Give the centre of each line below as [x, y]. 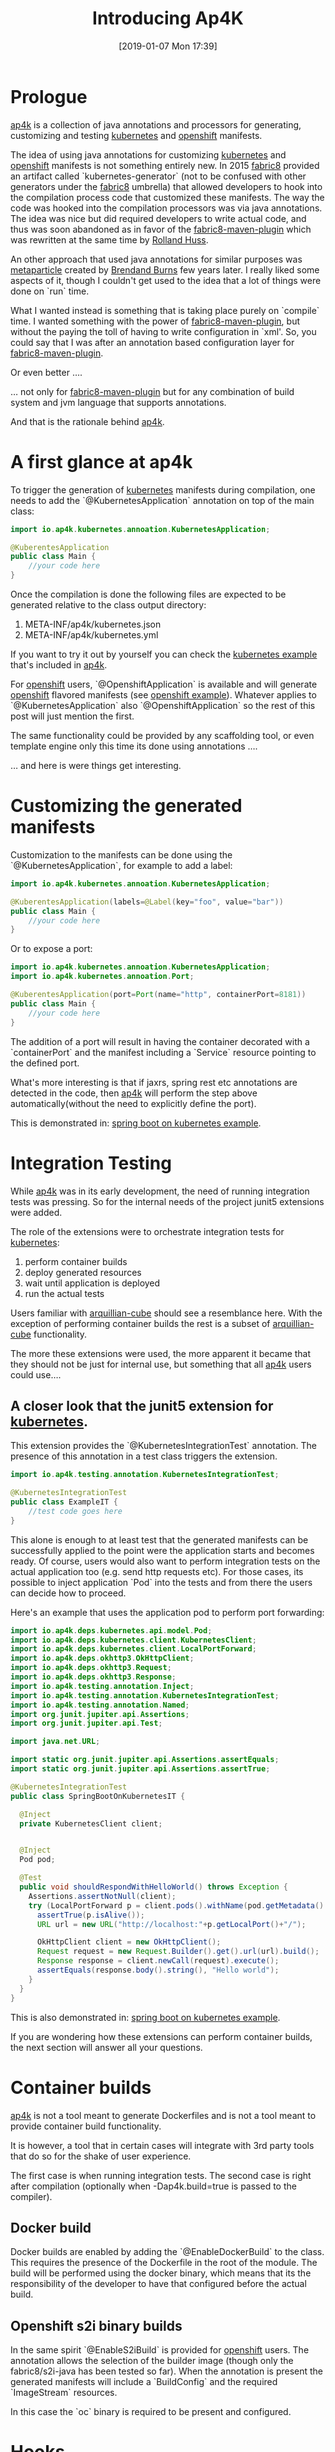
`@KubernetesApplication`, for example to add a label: [121, 865]
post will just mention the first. [72, 716]
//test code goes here [75, 1511]
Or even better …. [46, 372]
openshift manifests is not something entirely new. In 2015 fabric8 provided [165, 165]
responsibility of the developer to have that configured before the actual [158, 2284]
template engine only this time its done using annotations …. [134, 746]
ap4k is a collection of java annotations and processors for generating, [156, 124]
